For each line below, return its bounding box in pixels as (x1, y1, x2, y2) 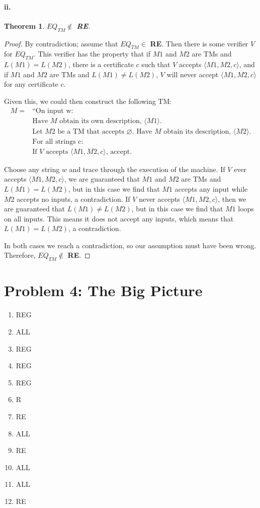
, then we (218, 193, 246, 204)
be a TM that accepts (57, 128, 125, 135)
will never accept (166, 69, 219, 79)
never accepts (139, 193, 180, 204)
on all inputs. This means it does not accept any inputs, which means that (4, 213, 234, 223)
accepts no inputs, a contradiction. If (17, 193, 130, 204)
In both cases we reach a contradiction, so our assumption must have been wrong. (4, 240, 256, 250)
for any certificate (4, 79, 58, 89)
